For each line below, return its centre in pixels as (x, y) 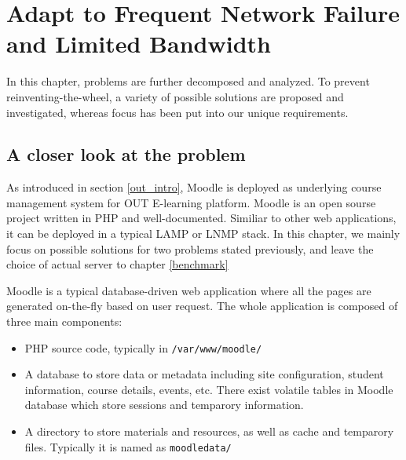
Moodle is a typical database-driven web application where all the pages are (189, 290)
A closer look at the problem (126, 154)
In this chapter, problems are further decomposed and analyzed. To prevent (188, 81)
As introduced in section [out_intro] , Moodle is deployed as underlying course (194, 187)
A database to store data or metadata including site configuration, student (204, 374)
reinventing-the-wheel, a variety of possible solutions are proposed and (175, 96)
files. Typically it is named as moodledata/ (128, 446)
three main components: (64, 321)
